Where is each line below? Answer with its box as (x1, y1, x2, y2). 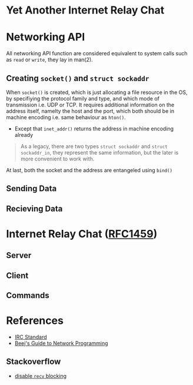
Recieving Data (6, 203, 63, 213)
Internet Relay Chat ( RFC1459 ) (6, 227, 158, 240)
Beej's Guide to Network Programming (14, 340, 108, 347)
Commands (6, 290, 50, 300)
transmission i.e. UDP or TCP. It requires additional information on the (6, 101, 175, 108)
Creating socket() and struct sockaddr (6, 73, 149, 83)
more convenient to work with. (20, 155, 95, 162)
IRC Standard (14, 333, 47, 341)
